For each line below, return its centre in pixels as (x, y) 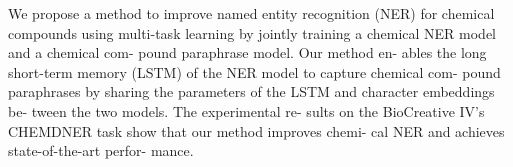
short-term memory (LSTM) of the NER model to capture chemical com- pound (254, 71)
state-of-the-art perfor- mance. (101, 150)
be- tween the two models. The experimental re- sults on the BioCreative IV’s (246, 110)
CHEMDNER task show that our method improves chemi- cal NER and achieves (256, 130)
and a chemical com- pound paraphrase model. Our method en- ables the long (247, 52)
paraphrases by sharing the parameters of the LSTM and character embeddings (251, 91)
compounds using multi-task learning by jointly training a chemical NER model (252, 32)
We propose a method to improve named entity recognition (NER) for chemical (251, 13)
